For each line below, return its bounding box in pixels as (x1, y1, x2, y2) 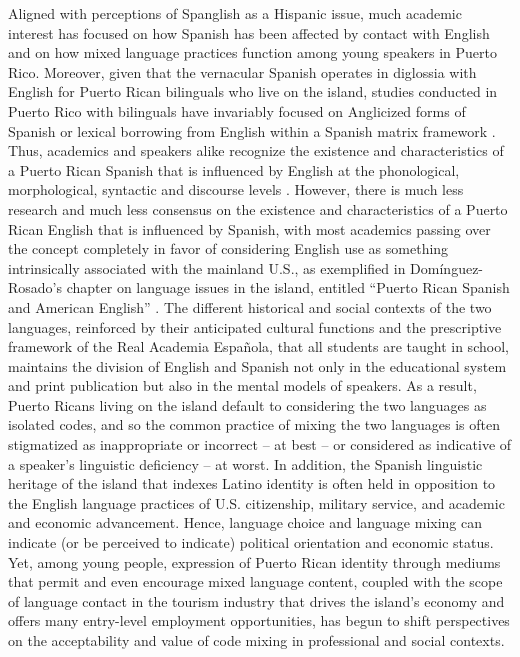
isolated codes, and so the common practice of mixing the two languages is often (8, 414, 500, 435)
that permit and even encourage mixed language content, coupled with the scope (8, 571, 503, 592)
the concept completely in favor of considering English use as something (8, 238, 449, 259)
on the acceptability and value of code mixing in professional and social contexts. (8, 630, 505, 650)
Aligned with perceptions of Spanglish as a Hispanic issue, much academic (8, 3, 462, 23)
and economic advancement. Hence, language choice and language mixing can (8, 512, 483, 533)
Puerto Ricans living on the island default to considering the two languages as (8, 394, 487, 415)
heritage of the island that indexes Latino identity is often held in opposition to (8, 473, 496, 494)
